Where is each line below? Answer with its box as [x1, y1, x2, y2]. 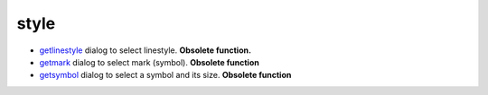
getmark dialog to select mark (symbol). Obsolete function [39, 56, 259, 67]
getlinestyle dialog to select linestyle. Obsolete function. [39, 45, 252, 56]
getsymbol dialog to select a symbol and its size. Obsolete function [39, 70, 292, 81]
